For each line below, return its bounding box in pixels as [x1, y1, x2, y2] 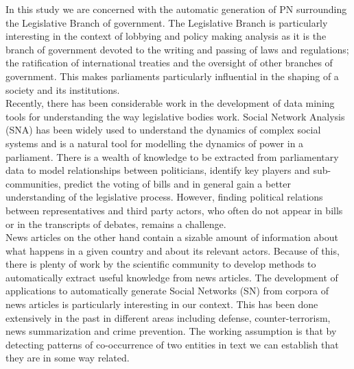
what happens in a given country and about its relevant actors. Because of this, [5, 243, 340, 257]
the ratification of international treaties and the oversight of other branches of [5, 55, 333, 70]
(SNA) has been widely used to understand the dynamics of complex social [5, 123, 321, 137]
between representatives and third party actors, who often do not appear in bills [5, 203, 343, 217]
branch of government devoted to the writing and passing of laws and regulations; [5, 42, 349, 56]
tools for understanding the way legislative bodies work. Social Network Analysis [5, 109, 345, 123]
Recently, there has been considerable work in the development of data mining [5, 96, 335, 110]
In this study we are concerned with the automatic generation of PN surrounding [5, 2, 347, 16]
